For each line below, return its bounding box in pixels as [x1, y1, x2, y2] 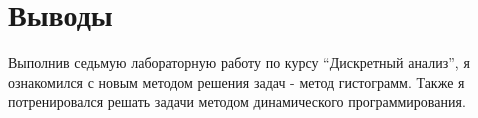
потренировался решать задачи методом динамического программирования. [8, 91, 466, 112]
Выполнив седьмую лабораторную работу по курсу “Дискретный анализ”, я [8, 52, 470, 73]
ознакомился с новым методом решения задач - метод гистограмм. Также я [8, 71, 465, 92]
